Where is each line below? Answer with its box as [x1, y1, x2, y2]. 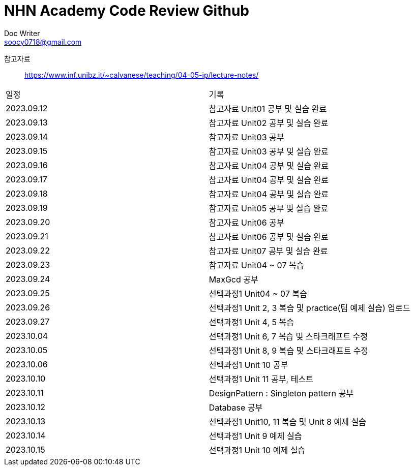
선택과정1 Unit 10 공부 [209, 359, 288, 370]
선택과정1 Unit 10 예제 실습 [209, 445, 306, 455]
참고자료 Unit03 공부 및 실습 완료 [209, 146, 329, 156]
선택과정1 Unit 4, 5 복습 [209, 317, 294, 327]
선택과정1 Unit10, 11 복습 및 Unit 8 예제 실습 [209, 416, 366, 427]
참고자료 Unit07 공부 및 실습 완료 [209, 245, 328, 256]
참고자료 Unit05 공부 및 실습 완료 [209, 203, 329, 213]
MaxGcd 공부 [209, 274, 258, 285]
